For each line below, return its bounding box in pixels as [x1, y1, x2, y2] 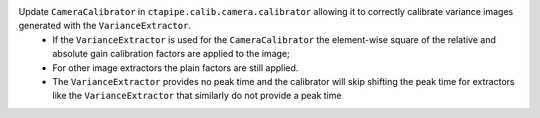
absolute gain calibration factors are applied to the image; [52, 48, 290, 60]
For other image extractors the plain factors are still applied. [52, 61, 299, 74]
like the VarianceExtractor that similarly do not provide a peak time [52, 90, 342, 102]
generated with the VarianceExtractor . [18, 20, 192, 32]
